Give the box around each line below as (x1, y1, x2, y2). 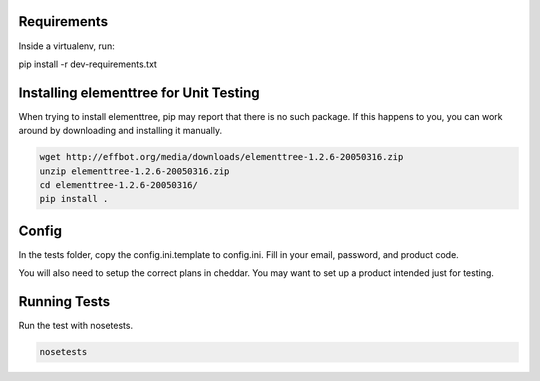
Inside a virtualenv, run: (18, 40, 115, 52)
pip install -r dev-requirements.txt (18, 58, 157, 70)
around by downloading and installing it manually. (18, 125, 223, 137)
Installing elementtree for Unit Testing (18, 84, 260, 101)
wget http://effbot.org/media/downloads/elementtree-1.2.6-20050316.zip (39, 151, 404, 163)
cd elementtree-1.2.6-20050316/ (39, 179, 199, 190)
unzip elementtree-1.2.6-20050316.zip (39, 165, 230, 177)
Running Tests (18, 293, 110, 310)
